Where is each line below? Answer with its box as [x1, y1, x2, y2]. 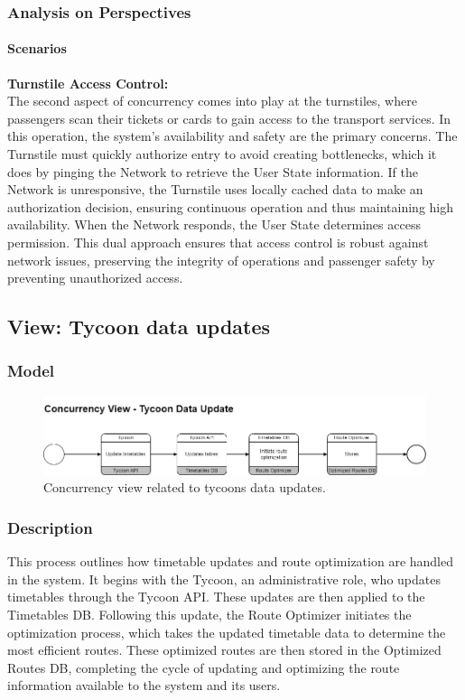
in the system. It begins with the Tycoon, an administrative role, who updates [7, 569, 441, 588]
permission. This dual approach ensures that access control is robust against [7, 232, 429, 251]
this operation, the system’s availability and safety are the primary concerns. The [7, 126, 458, 145]
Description [7, 516, 93, 538]
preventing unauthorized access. [7, 268, 183, 287]
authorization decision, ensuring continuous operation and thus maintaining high [7, 197, 454, 216]
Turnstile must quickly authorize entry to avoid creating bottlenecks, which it [7, 145, 437, 163]
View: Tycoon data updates [7, 313, 271, 341]
